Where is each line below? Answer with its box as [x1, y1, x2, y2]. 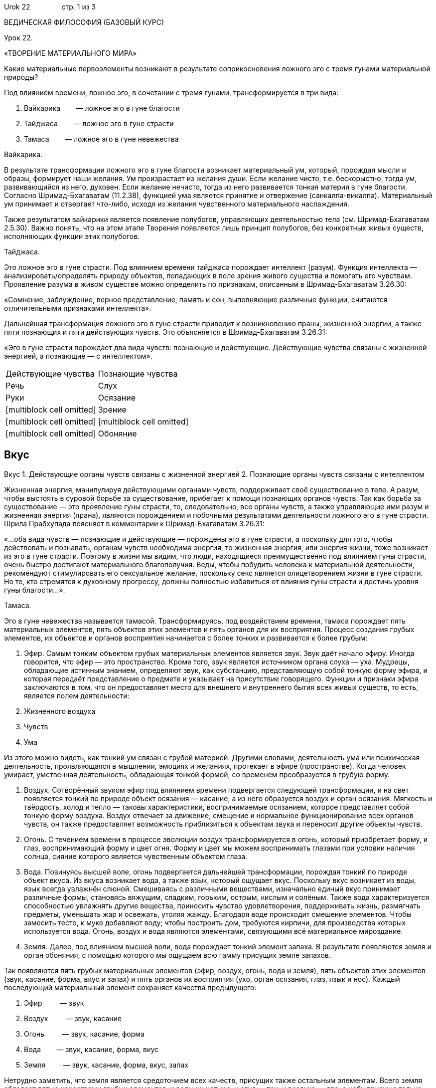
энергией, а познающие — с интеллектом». [4, 352, 152, 360]
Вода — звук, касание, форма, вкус [24, 1045, 159, 1054]
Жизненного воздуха [24, 706, 96, 715]
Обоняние [98, 429, 137, 438]
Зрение [98, 405, 127, 415]
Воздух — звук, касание [24, 1014, 122, 1023]
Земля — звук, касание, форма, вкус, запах [24, 1060, 188, 1069]
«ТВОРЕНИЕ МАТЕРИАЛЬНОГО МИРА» [4, 49, 137, 57]
